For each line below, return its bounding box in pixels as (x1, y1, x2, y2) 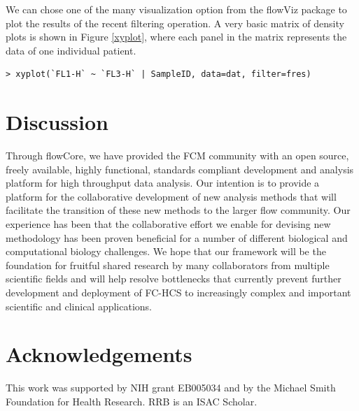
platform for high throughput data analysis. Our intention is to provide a (6, 175, 320, 190)
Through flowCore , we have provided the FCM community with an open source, (6, 148, 349, 163)
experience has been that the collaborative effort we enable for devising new (6, 217, 331, 231)
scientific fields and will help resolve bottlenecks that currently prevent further (6, 271, 342, 286)
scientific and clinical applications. (6, 298, 153, 313)
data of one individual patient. (6, 43, 136, 57)
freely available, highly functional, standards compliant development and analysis (6, 161, 354, 176)
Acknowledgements (6, 340, 192, 368)
